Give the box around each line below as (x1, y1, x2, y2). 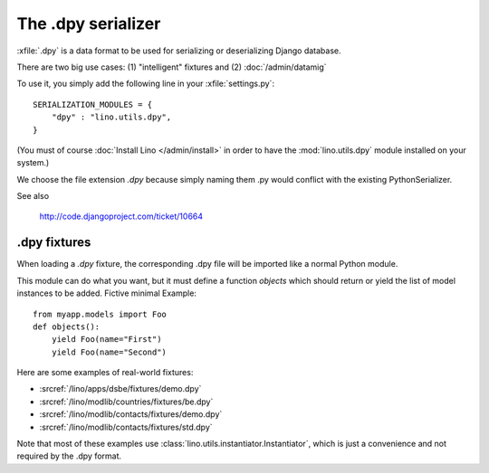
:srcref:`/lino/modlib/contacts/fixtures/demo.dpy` (39, 409, 223, 420)
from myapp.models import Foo (33, 308, 168, 319)
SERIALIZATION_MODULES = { (33, 99, 153, 109)
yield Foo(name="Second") (51, 346, 168, 357)
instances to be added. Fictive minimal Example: (16, 288, 197, 298)
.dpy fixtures (16, 235, 91, 251)
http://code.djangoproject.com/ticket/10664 (39, 211, 204, 222)
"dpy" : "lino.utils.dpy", (51, 112, 172, 122)
